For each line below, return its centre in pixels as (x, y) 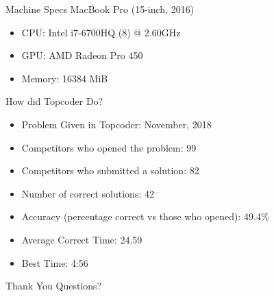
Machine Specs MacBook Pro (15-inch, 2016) (100, 9)
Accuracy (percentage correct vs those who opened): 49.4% (145, 216)
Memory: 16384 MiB (65, 78)
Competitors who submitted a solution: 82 (110, 170)
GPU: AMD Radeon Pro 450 (82, 55)
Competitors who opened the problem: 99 (109, 147)
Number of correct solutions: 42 (88, 193)
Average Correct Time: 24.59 (82, 239)
